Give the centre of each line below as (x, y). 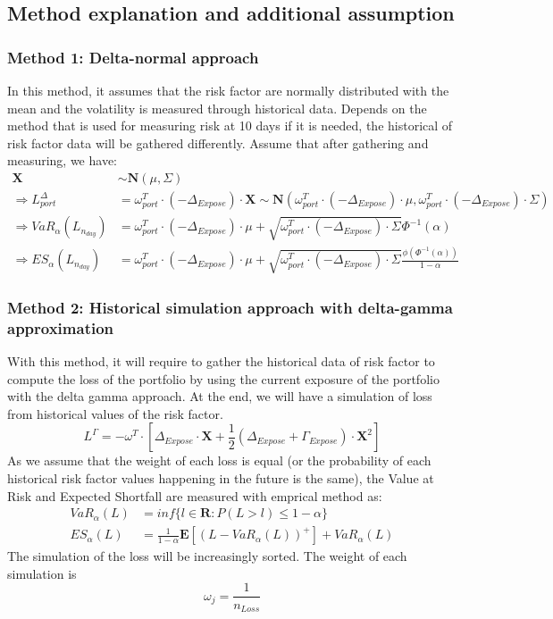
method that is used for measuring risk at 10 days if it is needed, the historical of (230, 125)
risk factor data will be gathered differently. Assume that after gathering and (218, 142)
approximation (61, 327)
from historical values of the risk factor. (115, 413)
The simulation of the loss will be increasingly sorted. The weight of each (207, 556)
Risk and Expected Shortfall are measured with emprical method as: (195, 495)
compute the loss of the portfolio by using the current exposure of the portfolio (223, 378)
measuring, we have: (62, 160)
